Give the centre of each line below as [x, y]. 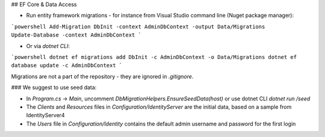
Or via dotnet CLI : [48, 46]
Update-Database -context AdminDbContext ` [76, 35]
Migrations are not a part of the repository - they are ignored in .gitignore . [102, 76]
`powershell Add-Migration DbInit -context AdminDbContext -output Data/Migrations [138, 26]
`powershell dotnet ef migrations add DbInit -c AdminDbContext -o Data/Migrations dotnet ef [154, 57]
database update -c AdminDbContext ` [67, 65]
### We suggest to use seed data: [54, 88]
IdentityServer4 [46, 115]
